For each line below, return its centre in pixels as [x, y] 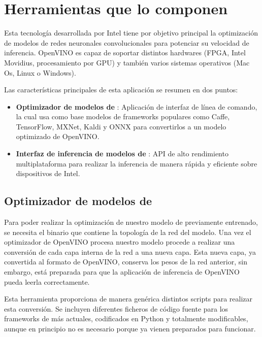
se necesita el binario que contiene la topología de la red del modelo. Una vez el [128, 232]
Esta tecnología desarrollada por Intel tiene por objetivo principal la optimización [131, 33]
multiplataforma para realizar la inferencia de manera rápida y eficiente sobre [137, 163]
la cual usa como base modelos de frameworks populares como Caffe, [123, 116]
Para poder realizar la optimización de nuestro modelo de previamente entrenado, [131, 222]
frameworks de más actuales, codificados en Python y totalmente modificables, [126, 318]
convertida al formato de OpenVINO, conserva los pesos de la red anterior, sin [126, 262]
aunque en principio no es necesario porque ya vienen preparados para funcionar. [130, 328]
